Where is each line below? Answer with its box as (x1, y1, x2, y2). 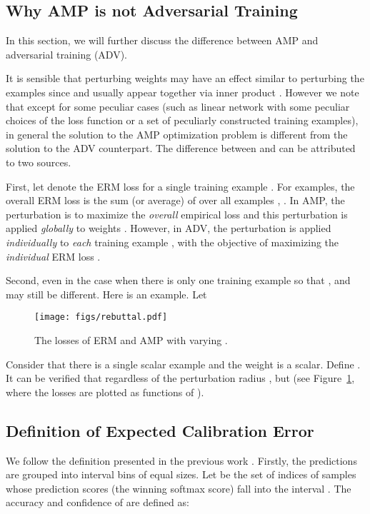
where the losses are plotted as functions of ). (6, 384, 204, 399)
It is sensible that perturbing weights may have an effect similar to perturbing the (6, 71, 364, 86)
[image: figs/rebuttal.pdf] (34, 312, 168, 323)
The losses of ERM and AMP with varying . (34, 332, 228, 347)
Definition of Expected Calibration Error (6, 419, 314, 441)
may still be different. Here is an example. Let (6, 286, 207, 301)
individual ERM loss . (6, 248, 101, 263)
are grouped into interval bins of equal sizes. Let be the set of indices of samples (6, 467, 356, 482)
